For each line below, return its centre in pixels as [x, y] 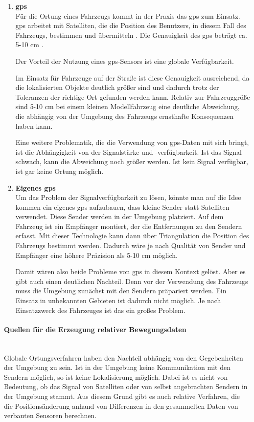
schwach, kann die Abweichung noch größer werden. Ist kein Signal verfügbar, [132, 161]
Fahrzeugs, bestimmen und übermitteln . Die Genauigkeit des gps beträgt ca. [131, 35]
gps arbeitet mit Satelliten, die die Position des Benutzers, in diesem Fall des [131, 25]
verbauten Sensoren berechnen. [50, 415]
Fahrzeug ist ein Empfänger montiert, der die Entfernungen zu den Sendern [129, 226]
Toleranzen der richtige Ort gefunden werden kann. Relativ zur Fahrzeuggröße [133, 97]
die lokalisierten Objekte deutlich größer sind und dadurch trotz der [117, 87]
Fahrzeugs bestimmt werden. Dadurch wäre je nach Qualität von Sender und [130, 245]
